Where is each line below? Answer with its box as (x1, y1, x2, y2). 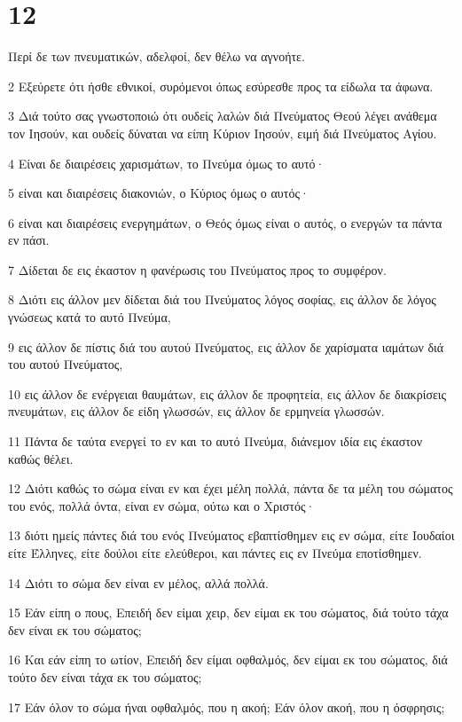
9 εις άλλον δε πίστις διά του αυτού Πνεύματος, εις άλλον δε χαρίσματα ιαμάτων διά (8, 337, 444, 356)
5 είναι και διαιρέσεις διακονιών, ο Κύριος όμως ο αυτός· (8, 184, 309, 202)
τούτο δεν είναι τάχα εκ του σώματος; (8, 667, 202, 686)
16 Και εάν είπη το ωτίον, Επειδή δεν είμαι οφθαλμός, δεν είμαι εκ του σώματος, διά (8, 650, 448, 669)
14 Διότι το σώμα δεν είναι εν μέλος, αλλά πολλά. (8, 573, 269, 592)
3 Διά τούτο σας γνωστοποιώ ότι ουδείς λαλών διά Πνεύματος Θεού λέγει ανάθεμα (8, 106, 437, 125)
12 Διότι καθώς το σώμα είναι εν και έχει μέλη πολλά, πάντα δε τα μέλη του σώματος (8, 479, 453, 498)
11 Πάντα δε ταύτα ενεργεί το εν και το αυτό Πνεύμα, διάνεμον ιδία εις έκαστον (8, 432, 423, 451)
